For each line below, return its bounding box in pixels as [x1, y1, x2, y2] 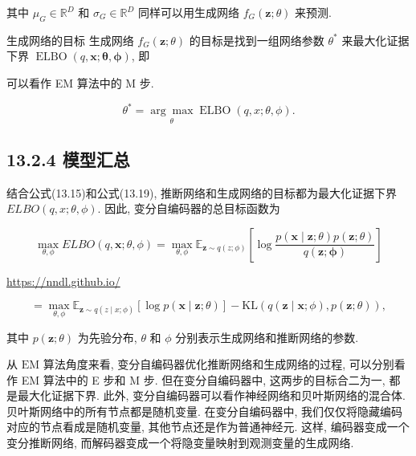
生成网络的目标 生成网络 [6, 31, 134, 48]
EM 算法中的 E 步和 [21, 371, 126, 388]
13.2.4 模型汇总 [6, 146, 130, 171]
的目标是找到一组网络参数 [189, 31, 324, 48]
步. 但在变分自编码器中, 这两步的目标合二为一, [143, 371, 385, 388]
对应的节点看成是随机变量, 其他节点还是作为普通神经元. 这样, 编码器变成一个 [6, 418, 410, 435]
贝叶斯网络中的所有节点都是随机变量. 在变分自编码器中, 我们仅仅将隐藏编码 [6, 402, 403, 419]
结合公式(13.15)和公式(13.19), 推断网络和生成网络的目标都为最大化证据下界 [6, 184, 398, 201]
